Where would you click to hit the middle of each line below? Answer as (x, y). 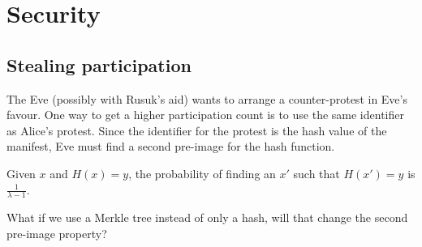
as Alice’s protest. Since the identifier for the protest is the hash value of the (197, 130)
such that (316, 173)
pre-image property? (57, 233)
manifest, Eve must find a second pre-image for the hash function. (171, 146)
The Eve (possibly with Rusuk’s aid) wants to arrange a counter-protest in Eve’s (207, 98)
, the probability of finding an (202, 173)
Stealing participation (99, 64)
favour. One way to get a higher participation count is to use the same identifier (205, 115)
